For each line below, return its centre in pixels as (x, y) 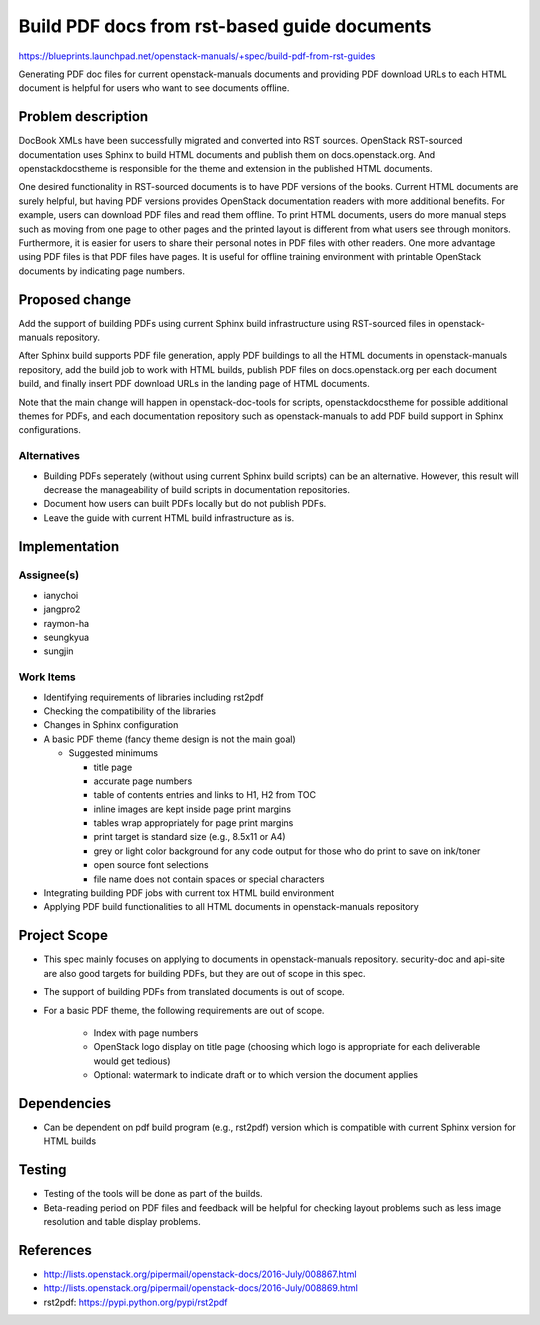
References (55, 1250)
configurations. (50, 430)
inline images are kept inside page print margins (192, 809)
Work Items (47, 677)
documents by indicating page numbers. (101, 271)
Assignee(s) (49, 575)
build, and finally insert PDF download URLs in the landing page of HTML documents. (194, 384)
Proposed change (75, 299)
